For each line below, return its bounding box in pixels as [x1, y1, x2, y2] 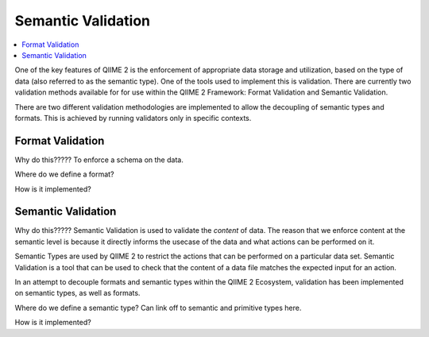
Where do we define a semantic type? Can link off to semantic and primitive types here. [14, 303, 302, 312]
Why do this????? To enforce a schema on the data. [14, 155, 184, 165]
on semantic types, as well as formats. [14, 289, 141, 298]
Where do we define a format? [14, 169, 114, 179]
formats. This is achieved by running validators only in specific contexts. [14, 113, 252, 122]
